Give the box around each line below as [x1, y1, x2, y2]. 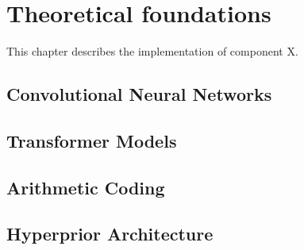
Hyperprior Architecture [6, 221, 214, 246]
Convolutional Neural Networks [6, 82, 272, 106]
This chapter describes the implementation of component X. [6, 43, 298, 60]
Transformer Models [6, 128, 177, 152]
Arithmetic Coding [6, 175, 165, 199]
